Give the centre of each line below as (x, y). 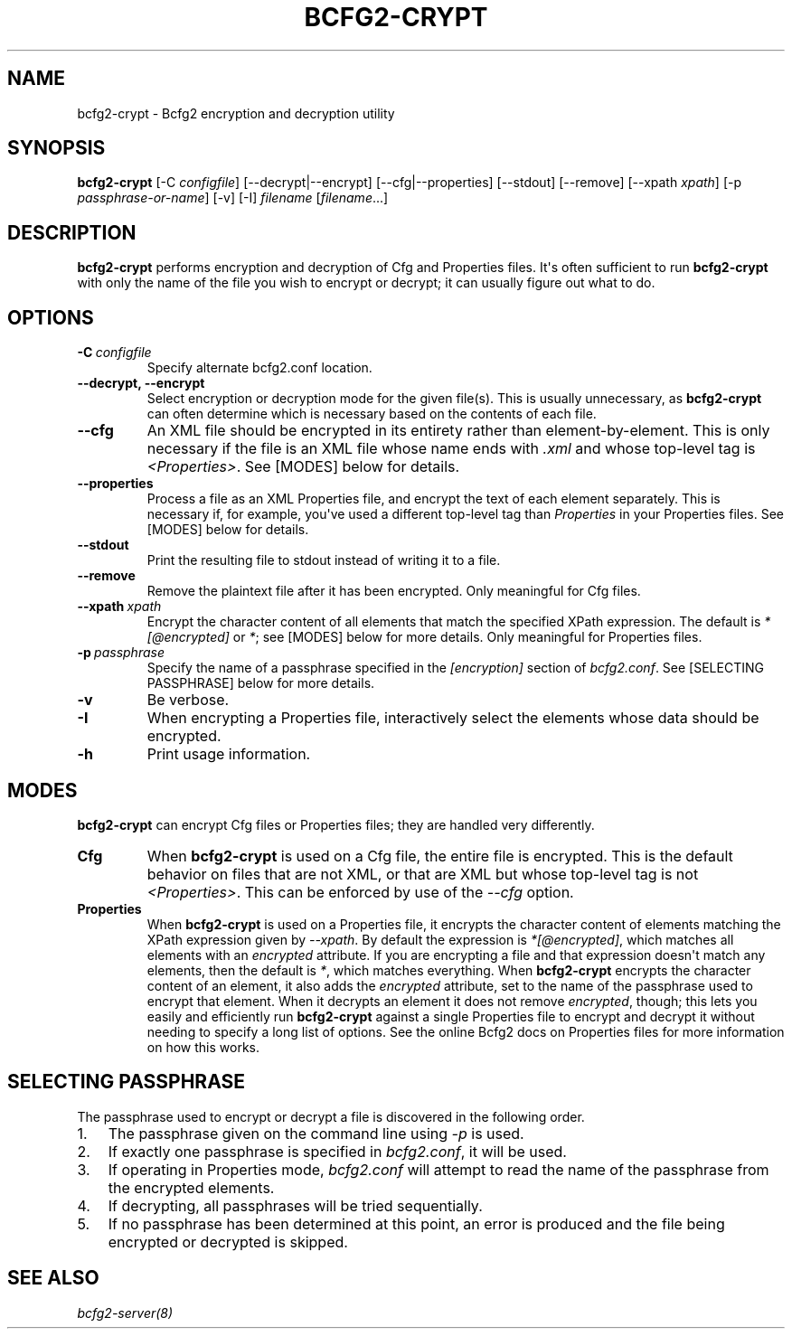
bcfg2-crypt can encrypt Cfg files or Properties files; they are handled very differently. (336, 824)
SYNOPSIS (57, 148)
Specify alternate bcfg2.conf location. (259, 368)
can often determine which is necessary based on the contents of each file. (372, 414)
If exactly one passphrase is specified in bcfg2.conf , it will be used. (337, 1151)
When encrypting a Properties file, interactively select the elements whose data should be (453, 718)
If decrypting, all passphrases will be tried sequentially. (295, 1205)
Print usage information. (229, 754)
